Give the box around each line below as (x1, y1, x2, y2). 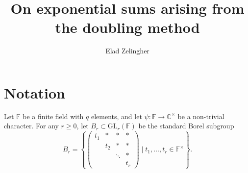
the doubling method (55, 17, 200, 37)
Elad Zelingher (105, 46, 149, 56)
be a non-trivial (177, 111, 224, 121)
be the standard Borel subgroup (138, 121, 234, 131)
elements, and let (91, 111, 142, 121)
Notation (4, 82, 65, 102)
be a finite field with (23, 111, 84, 121)
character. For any (4, 121, 59, 131)
